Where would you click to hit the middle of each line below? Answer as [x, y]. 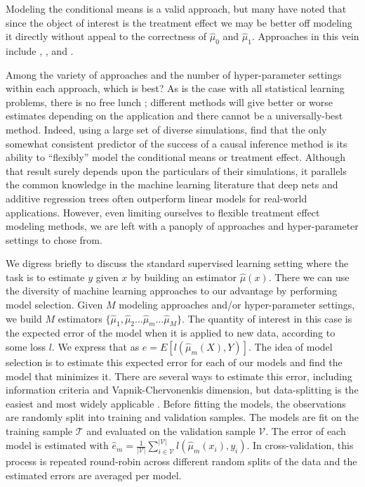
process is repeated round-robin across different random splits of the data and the [181, 461]
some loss [26, 347]
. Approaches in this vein [305, 36]
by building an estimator [184, 277]
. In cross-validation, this [300, 445]
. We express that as [95, 347]
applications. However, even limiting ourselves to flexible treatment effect [163, 212]
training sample [39, 431]
